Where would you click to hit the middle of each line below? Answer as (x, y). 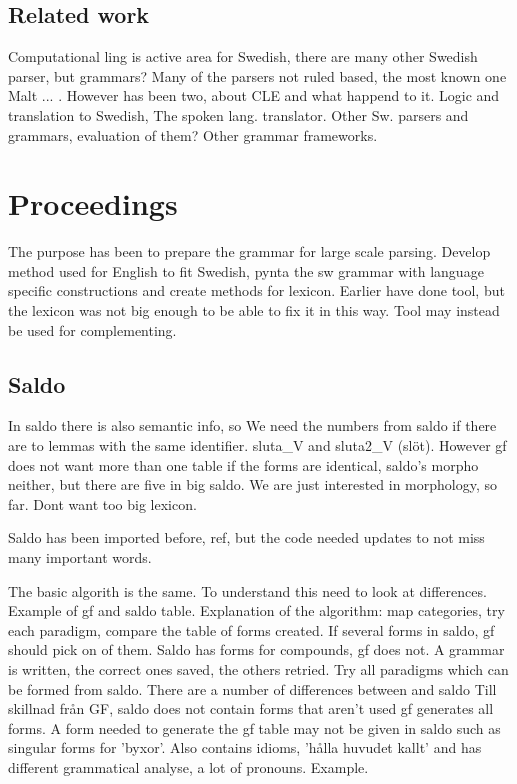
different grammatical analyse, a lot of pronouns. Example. (188, 766)
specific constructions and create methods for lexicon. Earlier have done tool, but (256, 290)
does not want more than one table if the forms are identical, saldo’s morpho (243, 464)
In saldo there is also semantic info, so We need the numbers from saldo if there (252, 425)
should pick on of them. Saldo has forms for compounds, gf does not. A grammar (256, 649)
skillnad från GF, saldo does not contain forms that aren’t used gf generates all (251, 708)
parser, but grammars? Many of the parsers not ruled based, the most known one (257, 75)
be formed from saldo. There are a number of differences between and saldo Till (252, 688)
